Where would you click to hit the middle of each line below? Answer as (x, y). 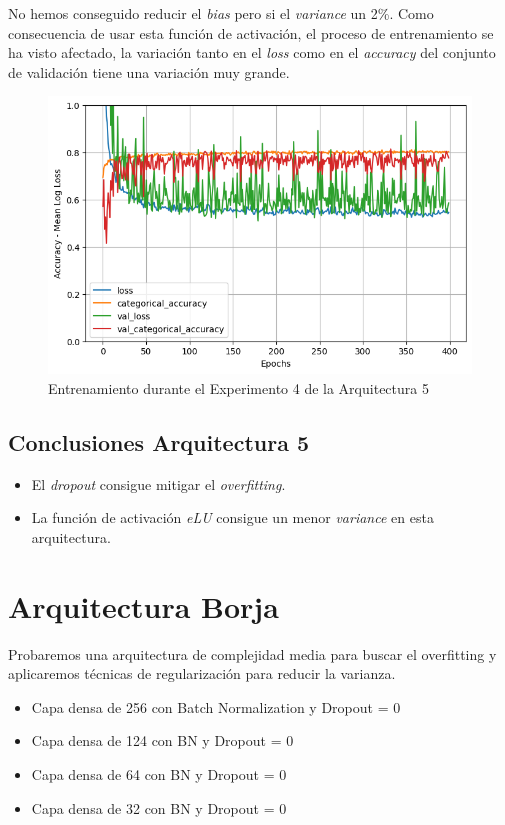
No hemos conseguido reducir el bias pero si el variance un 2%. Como (221, 13)
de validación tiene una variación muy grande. (149, 71)
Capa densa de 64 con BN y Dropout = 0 (159, 774)
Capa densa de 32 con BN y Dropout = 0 (159, 807)
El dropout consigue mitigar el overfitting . (158, 483)
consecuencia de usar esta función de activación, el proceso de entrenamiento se (251, 32)
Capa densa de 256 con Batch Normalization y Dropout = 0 (216, 706)
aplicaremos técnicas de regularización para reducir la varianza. (202, 673)
